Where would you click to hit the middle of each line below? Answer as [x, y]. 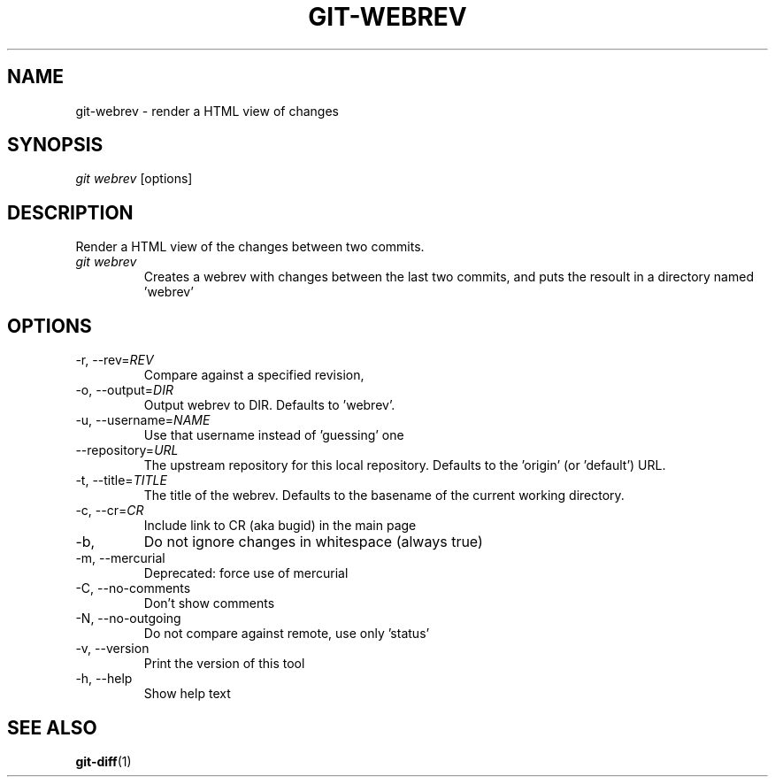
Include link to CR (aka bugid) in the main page [280, 526]
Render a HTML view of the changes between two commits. [250, 247]
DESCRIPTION [70, 212]
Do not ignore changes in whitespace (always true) [313, 542]
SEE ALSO [52, 727]
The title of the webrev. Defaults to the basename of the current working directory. [384, 496]
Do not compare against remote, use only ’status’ [287, 634]
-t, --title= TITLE [121, 480]
